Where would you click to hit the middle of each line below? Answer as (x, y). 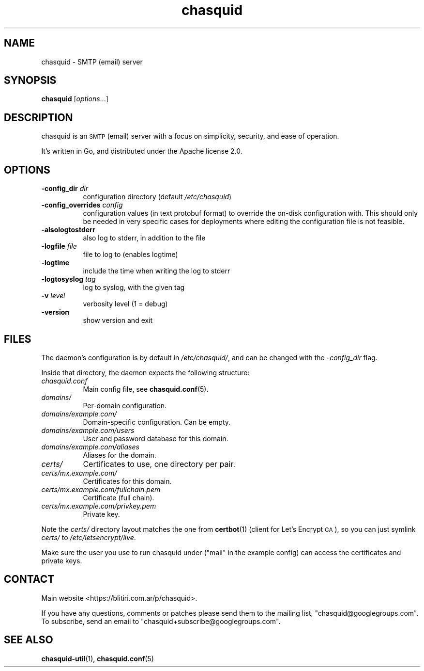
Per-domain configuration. (125, 405)
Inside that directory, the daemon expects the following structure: (145, 372)
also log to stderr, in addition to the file (144, 238)
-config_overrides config (82, 205)
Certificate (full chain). (119, 497)
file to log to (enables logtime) (130, 255)
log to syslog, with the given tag (134, 288)
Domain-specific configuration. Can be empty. (157, 422)
